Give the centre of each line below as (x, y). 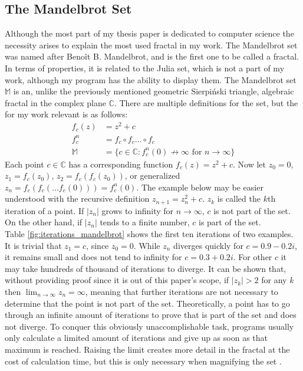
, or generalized (152, 175)
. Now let (249, 164)
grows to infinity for (138, 210)
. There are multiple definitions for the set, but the (206, 102)
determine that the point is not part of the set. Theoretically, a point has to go (147, 303)
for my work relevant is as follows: (66, 114)
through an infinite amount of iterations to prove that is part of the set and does (151, 315)
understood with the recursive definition (77, 198)
